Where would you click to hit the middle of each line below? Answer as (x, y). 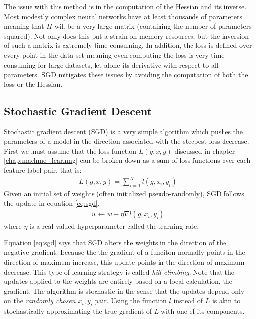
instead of (188, 300)
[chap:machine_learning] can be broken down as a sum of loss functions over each (127, 160)
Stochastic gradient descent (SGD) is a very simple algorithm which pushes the (124, 131)
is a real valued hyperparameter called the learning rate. (114, 226)
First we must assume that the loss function (70, 150)
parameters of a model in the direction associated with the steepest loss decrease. (127, 141)
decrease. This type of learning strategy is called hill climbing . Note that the (119, 271)
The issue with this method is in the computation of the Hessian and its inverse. (125, 6)
